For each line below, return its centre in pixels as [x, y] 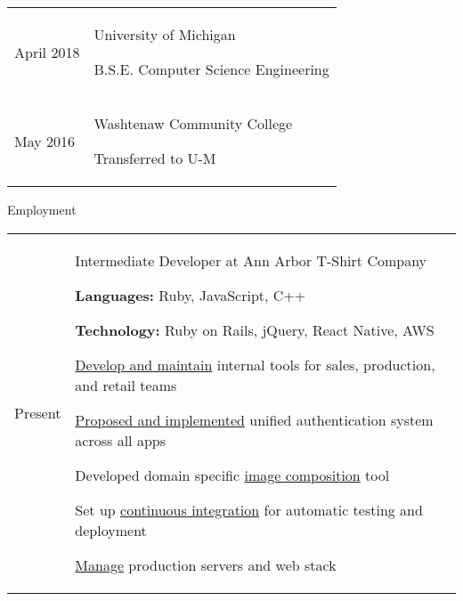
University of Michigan [165, 34]
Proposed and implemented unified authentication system [254, 419]
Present [38, 412]
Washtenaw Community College [193, 123]
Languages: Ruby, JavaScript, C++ [191, 295]
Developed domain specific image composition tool [232, 475]
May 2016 [45, 141]
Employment [42, 209]
